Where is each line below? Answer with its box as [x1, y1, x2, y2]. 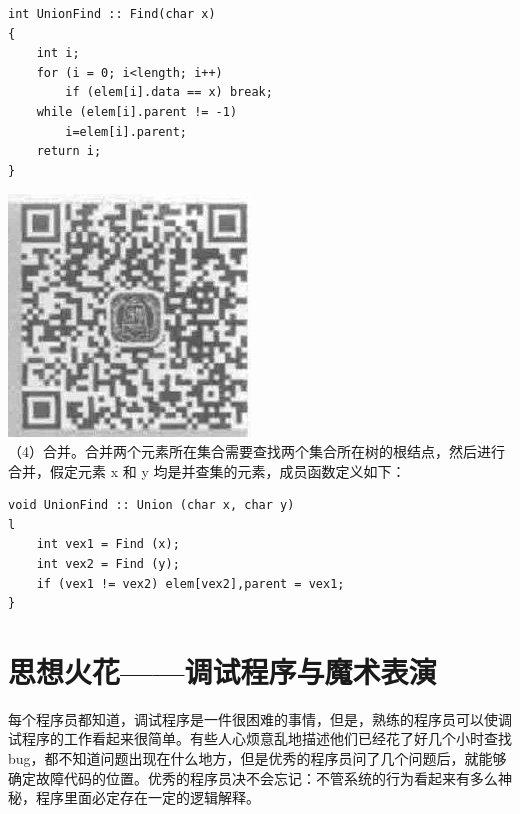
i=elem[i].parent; [65, 124, 187, 139]
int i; [36, 46, 80, 61]
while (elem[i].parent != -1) [36, 104, 238, 119]
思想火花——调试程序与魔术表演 [8, 650, 437, 691]
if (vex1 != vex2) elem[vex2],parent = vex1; [36, 576, 345, 591]
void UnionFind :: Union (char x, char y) [8, 498, 295, 513]
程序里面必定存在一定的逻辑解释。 [35, 787, 260, 808]
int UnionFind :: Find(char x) [8, 7, 216, 21]
